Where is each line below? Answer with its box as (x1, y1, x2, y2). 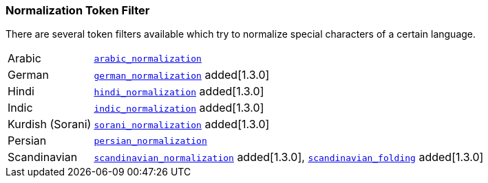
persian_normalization (94, 135, 207, 146)
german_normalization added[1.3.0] (94, 68, 270, 82)
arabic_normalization (94, 53, 202, 64)
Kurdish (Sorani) (8, 117, 92, 132)
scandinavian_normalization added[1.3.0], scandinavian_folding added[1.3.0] (94, 150, 484, 164)
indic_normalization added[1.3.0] (94, 101, 264, 115)
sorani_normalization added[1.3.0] (94, 117, 270, 132)
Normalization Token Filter (6, 3, 150, 17)
